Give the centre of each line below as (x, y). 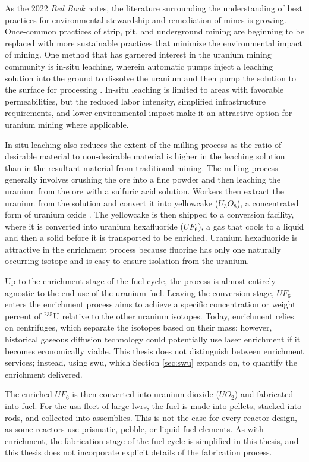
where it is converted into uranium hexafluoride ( (94, 226)
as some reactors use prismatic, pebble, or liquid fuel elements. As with (134, 429)
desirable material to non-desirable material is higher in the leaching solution (145, 156)
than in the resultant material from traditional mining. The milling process (141, 167)
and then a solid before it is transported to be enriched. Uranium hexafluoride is (151, 238)
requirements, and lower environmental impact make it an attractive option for (149, 113)
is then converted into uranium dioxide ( (146, 394)
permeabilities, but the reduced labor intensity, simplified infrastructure (135, 101)
